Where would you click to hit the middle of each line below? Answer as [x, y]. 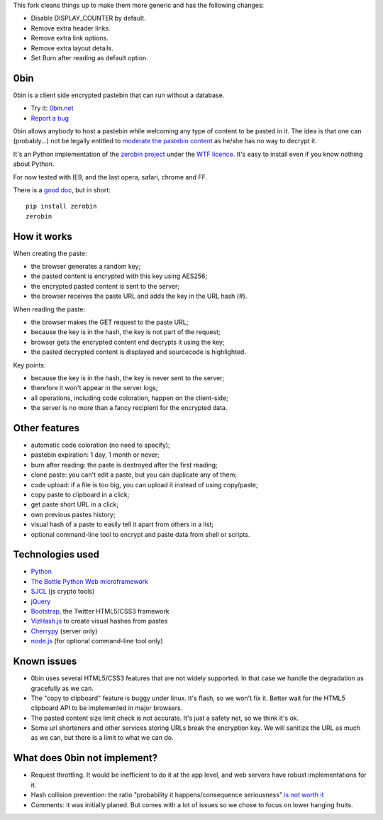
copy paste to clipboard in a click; [80, 494]
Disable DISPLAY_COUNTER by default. [88, 18]
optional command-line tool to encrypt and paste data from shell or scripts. [140, 534]
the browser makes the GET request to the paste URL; [110, 322]
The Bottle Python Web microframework [90, 581]
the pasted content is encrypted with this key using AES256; [119, 276]
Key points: [29, 365]
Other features [46, 428]
